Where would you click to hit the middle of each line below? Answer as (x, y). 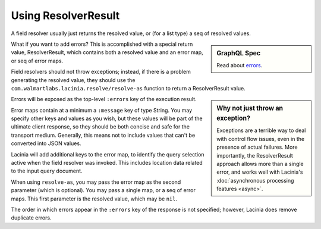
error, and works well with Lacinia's (260, 172)
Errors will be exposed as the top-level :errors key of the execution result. (104, 99)
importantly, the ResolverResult (255, 155)
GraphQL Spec (239, 53)
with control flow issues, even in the (261, 139)
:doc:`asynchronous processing (255, 180)
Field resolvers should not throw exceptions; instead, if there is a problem (101, 72)
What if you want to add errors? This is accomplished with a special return (102, 44)
